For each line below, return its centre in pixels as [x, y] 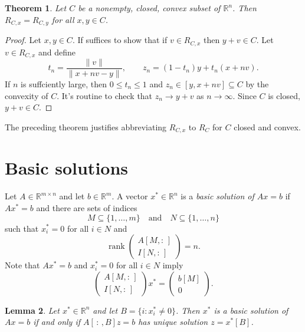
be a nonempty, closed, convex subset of [149, 8]
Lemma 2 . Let [32, 310]
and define [57, 52]
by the [257, 84]
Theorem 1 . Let [36, 8]
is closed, [284, 95]
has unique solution [173, 322]
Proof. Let [23, 40]
